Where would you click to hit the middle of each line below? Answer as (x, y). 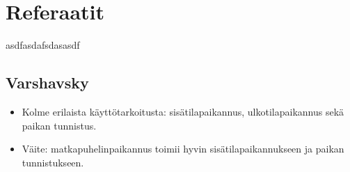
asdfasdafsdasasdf (43, 45)
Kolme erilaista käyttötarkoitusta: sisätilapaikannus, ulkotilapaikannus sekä (183, 111)
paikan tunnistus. (59, 125)
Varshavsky (47, 83)
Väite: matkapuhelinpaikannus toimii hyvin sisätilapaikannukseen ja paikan (183, 149)
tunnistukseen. (53, 162)
